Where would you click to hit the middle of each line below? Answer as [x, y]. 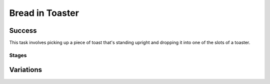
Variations [26, 70]
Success [23, 31]
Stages [18, 55]
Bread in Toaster [44, 13]
